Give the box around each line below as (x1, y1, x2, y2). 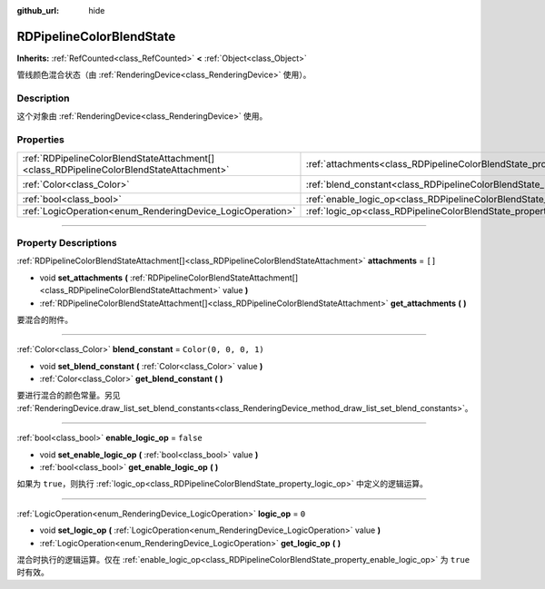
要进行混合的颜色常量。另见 (16, 390, 121, 401)
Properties (16, 133, 65, 146)
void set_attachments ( (39, 272, 129, 283)
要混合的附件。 (16, 314, 73, 325)
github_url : (16, 5, 59, 15)
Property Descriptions (16, 236, 117, 249)
